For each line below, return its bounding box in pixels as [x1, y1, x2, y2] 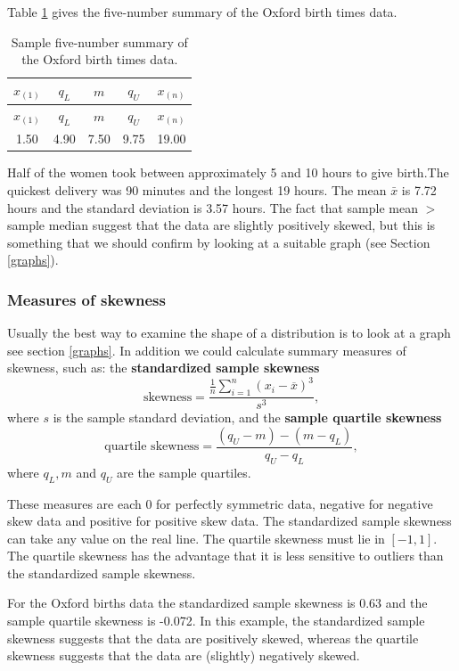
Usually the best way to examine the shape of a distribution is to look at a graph [7, 323, 451, 342]
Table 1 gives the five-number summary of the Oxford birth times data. [7, 3, 398, 20]
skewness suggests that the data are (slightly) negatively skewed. [7, 646, 360, 665]
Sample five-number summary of [11, 32, 188, 51]
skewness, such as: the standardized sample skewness [7, 358, 320, 377]
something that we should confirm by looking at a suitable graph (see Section [7, 233, 430, 251]
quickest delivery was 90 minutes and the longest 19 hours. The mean [7, 181, 387, 199]
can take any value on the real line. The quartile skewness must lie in [7, 528, 385, 547]
